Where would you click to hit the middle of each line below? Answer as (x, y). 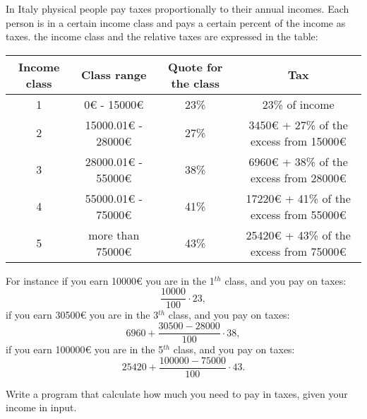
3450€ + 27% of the (298, 124)
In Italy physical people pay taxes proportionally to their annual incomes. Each (178, 8)
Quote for (195, 66)
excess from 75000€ (298, 251)
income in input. (41, 407)
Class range (114, 75)
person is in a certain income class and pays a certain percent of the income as (176, 22)
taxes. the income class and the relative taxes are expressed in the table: (162, 36)
